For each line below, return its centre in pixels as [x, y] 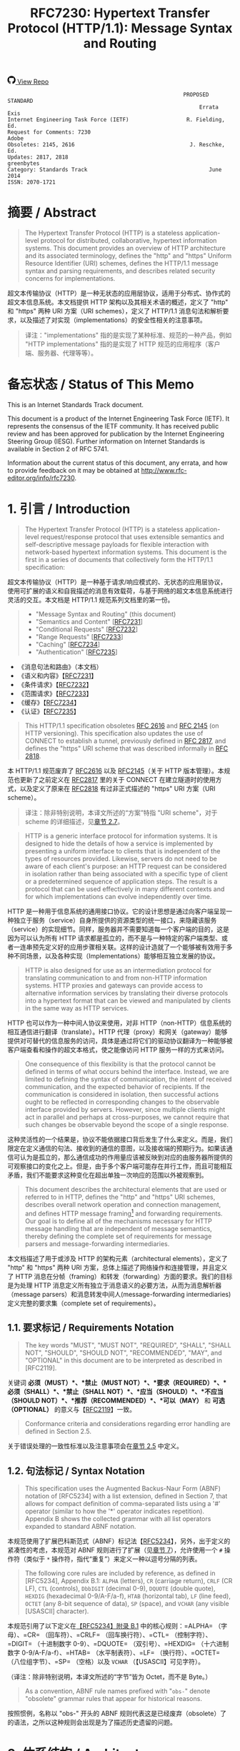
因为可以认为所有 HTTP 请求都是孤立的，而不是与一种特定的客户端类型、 [115, 938]
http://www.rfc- [164, 471]
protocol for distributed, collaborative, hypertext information [129, 241]
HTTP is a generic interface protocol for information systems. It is [121, 836]
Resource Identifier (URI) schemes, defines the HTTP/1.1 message [122, 264]
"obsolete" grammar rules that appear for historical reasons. [113, 1699]
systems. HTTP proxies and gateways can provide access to [114, 985]
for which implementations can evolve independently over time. [118, 897]
